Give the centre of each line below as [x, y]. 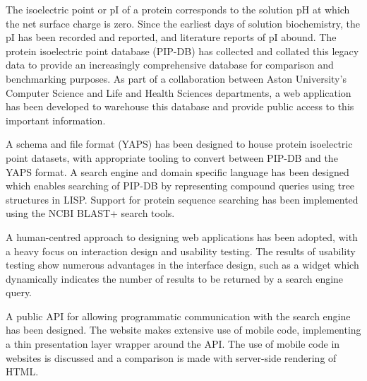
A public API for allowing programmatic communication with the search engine [178, 316]
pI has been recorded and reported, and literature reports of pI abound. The [171, 37]
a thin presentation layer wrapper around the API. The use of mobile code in [173, 344]
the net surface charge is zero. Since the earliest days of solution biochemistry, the [183, 23]
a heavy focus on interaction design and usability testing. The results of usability [181, 251]
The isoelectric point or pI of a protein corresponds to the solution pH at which [178, 9]
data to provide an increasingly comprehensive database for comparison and [170, 65]
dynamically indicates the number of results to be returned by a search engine [175, 278]
